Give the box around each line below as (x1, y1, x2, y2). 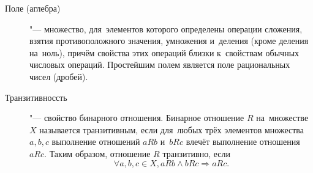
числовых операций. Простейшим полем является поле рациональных (29, 58, 290, 71)
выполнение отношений (51, 135, 140, 148)
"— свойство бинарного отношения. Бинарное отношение (29, 111, 244, 124)
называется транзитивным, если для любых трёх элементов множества (39, 123, 304, 136)
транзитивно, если (162, 147, 230, 160)
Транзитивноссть (5, 90, 67, 103)
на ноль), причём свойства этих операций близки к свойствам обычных (29, 46, 300, 59)
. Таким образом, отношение (44, 147, 151, 160)
